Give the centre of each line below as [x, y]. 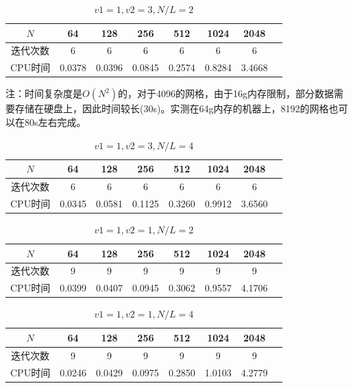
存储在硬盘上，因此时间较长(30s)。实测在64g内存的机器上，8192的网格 [172, 108]
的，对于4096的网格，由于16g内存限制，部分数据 [226, 93]
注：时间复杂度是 [44, 93]
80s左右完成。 [55, 121]
